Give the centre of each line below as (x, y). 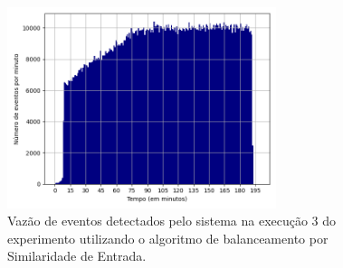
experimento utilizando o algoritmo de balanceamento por (168, 238)
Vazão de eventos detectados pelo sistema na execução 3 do (172, 221)
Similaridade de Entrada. (77, 256)
